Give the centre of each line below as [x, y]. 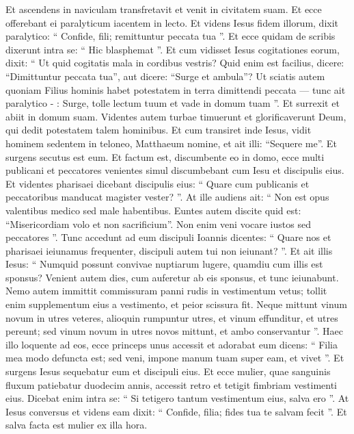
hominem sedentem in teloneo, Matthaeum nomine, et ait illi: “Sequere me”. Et [171, 143]
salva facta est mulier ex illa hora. [77, 425]
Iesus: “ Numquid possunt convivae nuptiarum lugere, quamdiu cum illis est [164, 264]
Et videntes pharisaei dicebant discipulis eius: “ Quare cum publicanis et [158, 183]
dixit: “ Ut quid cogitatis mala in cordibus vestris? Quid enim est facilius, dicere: [175, 63]
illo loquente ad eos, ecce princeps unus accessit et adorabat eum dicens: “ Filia [172, 344]
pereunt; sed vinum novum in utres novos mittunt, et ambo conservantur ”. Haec [174, 331]
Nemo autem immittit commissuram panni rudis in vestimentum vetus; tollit [166, 291]
